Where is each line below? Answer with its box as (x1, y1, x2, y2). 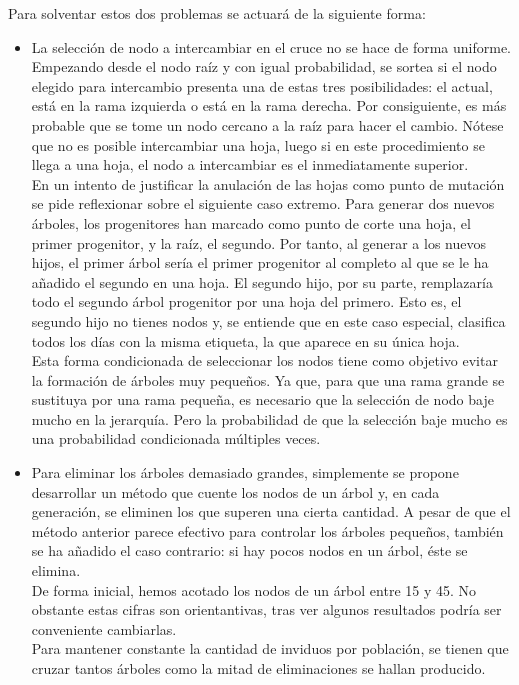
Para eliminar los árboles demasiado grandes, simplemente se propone (31, 462, 459, 483)
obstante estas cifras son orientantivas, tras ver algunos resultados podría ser (31, 599, 502, 620)
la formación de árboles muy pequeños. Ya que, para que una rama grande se (31, 369, 505, 390)
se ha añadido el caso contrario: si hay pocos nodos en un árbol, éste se (31, 540, 468, 561)
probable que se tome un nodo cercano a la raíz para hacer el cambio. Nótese (31, 114, 504, 135)
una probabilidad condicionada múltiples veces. (31, 428, 321, 449)
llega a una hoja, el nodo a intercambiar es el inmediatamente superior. (31, 154, 469, 175)
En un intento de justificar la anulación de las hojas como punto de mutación (31, 173, 505, 194)
